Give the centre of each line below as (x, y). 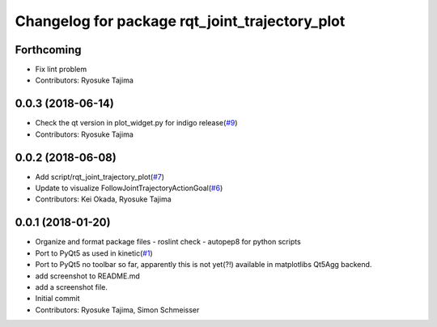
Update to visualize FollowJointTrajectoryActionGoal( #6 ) (129, 188)
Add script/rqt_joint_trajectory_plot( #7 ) (100, 176)
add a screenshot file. (72, 287)
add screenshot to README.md (88, 276)
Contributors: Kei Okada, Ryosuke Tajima (103, 199)
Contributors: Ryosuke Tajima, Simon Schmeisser (117, 310)
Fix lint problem (61, 70)
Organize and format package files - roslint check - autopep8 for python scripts (168, 242)
